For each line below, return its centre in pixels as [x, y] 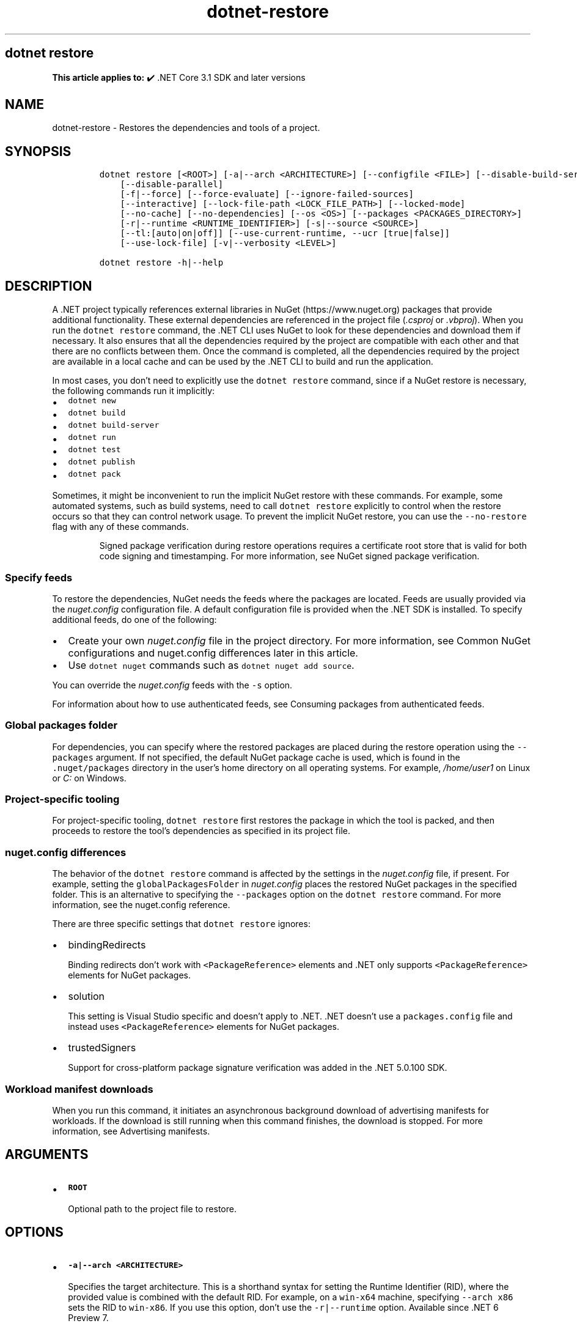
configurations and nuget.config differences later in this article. [213, 653]
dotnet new [92, 401]
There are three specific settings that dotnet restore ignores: [181, 924]
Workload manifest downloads [79, 1089]
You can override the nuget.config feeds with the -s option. [172, 685]
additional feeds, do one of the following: [134, 619]
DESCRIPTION [49, 286]
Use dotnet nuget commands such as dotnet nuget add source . [211, 665]
